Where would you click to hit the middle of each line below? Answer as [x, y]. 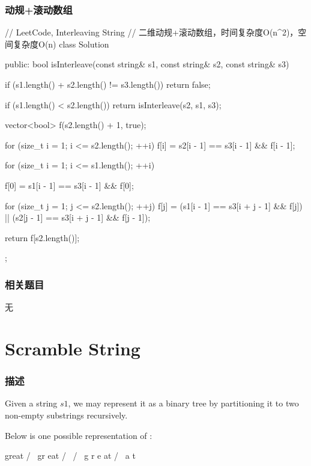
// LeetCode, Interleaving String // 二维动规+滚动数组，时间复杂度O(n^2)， [152, 32]
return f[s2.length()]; [42, 237]
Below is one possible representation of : [79, 435]
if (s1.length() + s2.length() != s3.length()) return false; [108, 84]
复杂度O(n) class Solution [61, 44]
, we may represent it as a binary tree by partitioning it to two [183, 403]
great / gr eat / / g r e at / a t [70, 455]
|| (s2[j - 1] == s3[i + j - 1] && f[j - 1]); [78, 217]
